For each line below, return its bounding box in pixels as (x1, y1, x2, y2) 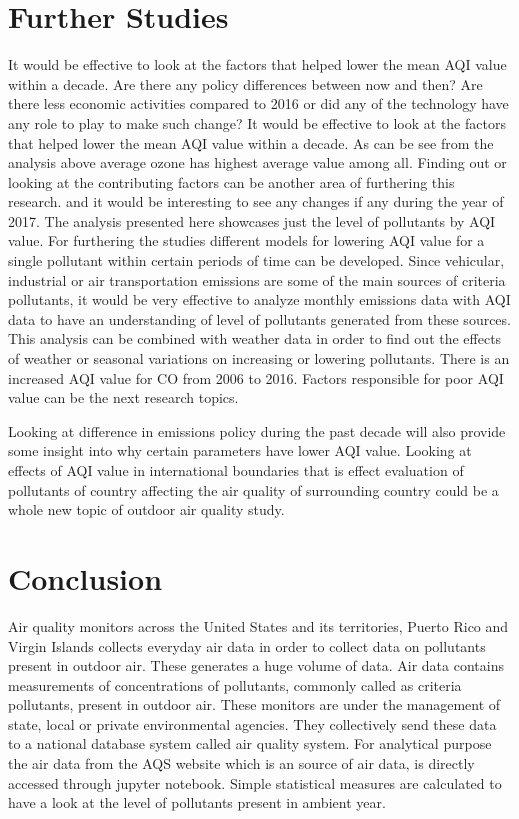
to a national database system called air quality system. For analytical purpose (8, 733, 492, 754)
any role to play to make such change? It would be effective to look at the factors (8, 112, 506, 133)
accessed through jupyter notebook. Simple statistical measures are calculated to (8, 772, 502, 793)
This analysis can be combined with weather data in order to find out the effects (8, 328, 502, 349)
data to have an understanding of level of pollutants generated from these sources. (8, 308, 511, 329)
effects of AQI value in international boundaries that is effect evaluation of (8, 460, 464, 480)
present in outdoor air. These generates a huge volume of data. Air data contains (8, 655, 504, 676)
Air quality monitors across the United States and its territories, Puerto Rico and (8, 615, 509, 636)
